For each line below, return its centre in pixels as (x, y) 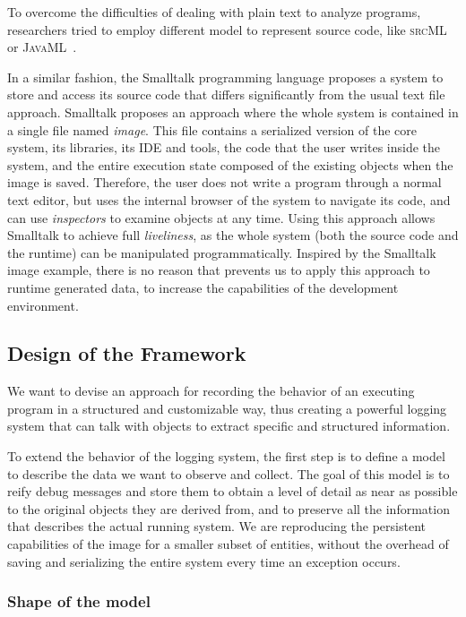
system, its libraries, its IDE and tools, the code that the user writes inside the (224, 147)
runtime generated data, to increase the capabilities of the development (203, 287)
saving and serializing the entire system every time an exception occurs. (204, 561)
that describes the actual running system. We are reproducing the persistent (216, 526)
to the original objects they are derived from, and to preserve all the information (229, 508)
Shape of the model (79, 601)
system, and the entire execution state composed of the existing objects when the (230, 164)
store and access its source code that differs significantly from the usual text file (226, 94)
